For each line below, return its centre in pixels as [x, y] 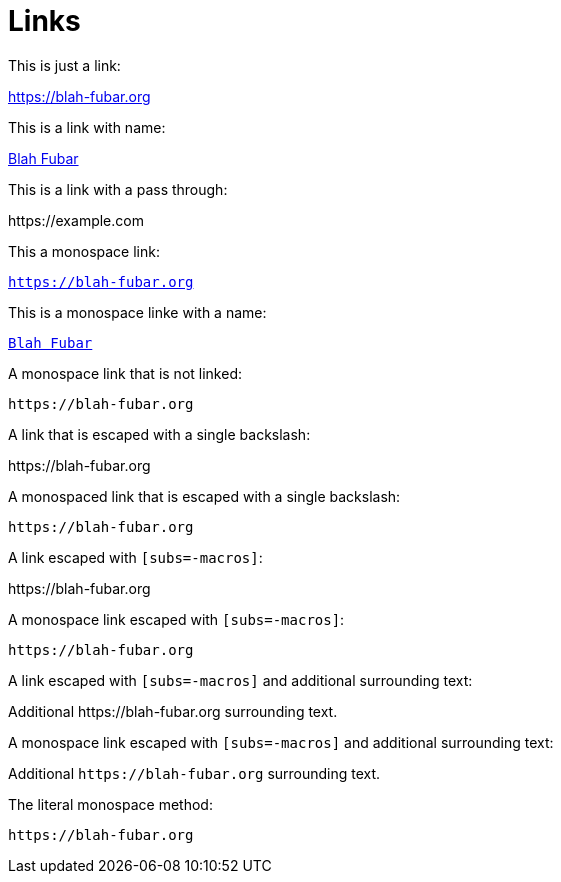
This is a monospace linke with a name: [137, 312]
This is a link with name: [87, 127]
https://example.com [76, 220]
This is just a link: [64, 65]
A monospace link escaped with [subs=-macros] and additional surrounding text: [281, 742]
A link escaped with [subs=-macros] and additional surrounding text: [240, 680]
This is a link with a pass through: [118, 189]
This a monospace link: [84, 251]
